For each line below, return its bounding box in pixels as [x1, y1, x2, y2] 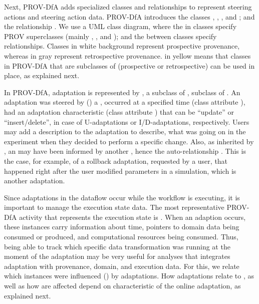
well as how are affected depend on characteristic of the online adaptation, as [4, 280, 241, 291]
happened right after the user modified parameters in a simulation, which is [4, 165, 236, 176]
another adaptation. [4, 175, 65, 186]
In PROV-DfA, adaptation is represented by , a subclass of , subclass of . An [4, 87, 240, 97]
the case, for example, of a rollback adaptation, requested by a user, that [4, 155, 228, 166]
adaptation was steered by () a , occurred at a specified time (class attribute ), [4, 97, 245, 107]
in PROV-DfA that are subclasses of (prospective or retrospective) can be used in [4, 60, 255, 71]
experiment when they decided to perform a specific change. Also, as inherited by [4, 136, 254, 146]
